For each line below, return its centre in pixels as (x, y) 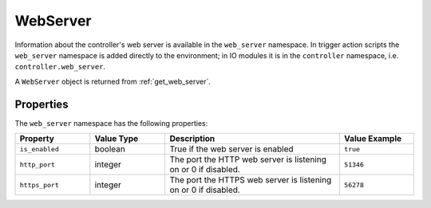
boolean (110, 149)
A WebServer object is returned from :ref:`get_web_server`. (113, 81)
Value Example (373, 139)
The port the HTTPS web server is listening (251, 180)
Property (37, 139)
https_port (40, 184)
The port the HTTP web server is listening (248, 159)
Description (192, 139)
